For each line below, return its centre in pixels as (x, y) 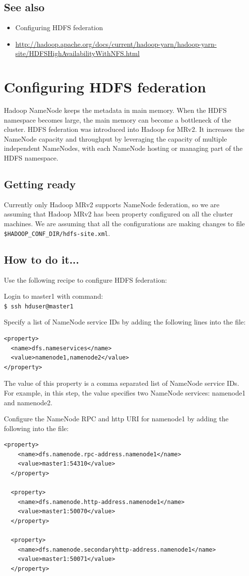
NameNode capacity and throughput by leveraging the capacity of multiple (116, 138)
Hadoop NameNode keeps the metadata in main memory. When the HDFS (115, 110)
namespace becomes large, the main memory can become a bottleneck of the (117, 119)
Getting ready (40, 184)
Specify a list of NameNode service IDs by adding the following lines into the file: (125, 322)
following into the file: (36, 428)
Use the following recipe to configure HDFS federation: (85, 279)
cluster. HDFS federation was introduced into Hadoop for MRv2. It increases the (124, 129)
